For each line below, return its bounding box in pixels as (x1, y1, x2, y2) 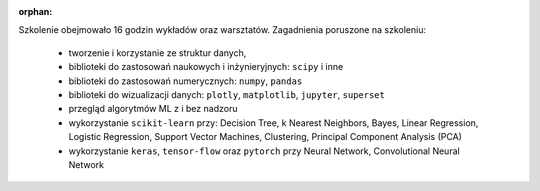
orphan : (18, 6, 53, 17)
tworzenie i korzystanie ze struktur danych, (68, 46, 247, 59)
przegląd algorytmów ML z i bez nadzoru (68, 103, 238, 115)
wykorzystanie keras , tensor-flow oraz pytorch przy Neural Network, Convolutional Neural (68, 145, 460, 157)
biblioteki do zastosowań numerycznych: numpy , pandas (68, 75, 303, 87)
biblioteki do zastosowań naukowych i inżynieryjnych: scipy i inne (68, 61, 344, 73)
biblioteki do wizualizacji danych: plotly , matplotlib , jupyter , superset (68, 88, 385, 100)
